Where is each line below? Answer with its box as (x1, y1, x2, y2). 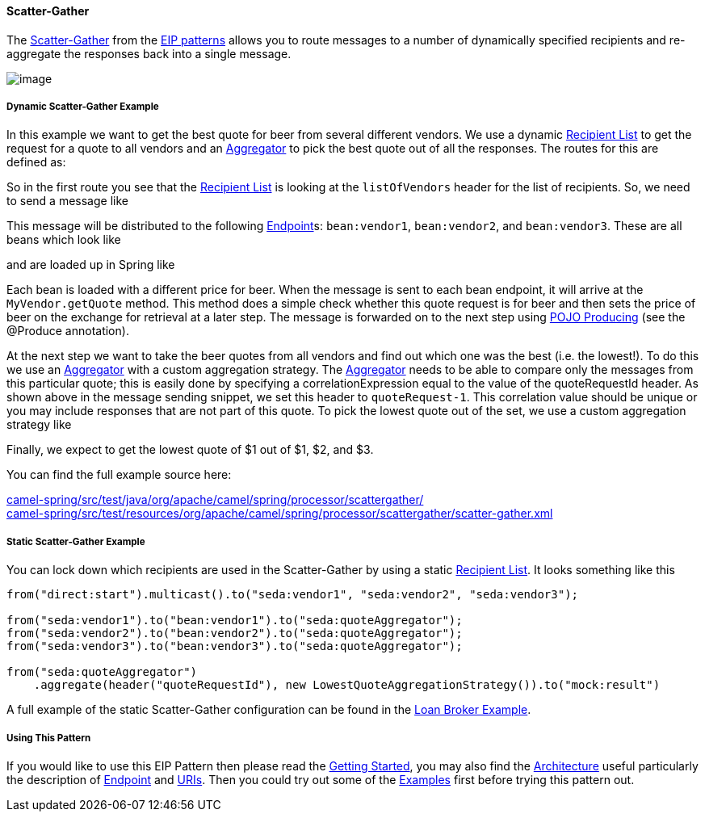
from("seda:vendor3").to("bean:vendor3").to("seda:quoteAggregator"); (6, 640, 463, 653)
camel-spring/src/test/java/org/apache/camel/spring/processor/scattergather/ (6, 493, 424, 507)
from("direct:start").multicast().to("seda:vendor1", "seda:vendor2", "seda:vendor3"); (6, 588, 579, 602)
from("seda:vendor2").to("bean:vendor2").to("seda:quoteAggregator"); (6, 627, 463, 640)
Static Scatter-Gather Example (6, 535, 145, 547)
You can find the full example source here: (6, 468, 232, 482)
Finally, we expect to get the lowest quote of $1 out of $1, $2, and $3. (6, 443, 374, 457)
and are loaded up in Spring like (6, 258, 175, 272)
